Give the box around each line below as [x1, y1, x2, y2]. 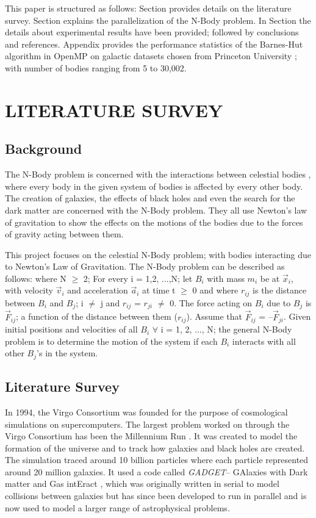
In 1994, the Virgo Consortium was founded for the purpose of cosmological [5, 405, 288, 418]
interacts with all [232, 334, 296, 347]
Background [5, 139, 82, 158]
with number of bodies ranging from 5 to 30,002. [5, 61, 187, 74]
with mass [207, 272, 245, 284]
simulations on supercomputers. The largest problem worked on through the [5, 417, 290, 430]
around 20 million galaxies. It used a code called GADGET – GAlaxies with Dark [5, 465, 308, 478]
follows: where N [5, 272, 66, 284]
